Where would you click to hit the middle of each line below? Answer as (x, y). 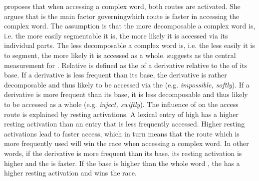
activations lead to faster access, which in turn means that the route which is (122, 133)
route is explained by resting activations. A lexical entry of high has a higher (121, 114)
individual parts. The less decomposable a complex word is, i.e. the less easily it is (129, 45)
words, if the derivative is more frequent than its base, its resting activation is (123, 153)
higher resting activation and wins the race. (70, 173)
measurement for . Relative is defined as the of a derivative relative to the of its (126, 65)
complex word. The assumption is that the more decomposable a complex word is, (130, 26)
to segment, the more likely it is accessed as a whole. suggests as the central (120, 55)
